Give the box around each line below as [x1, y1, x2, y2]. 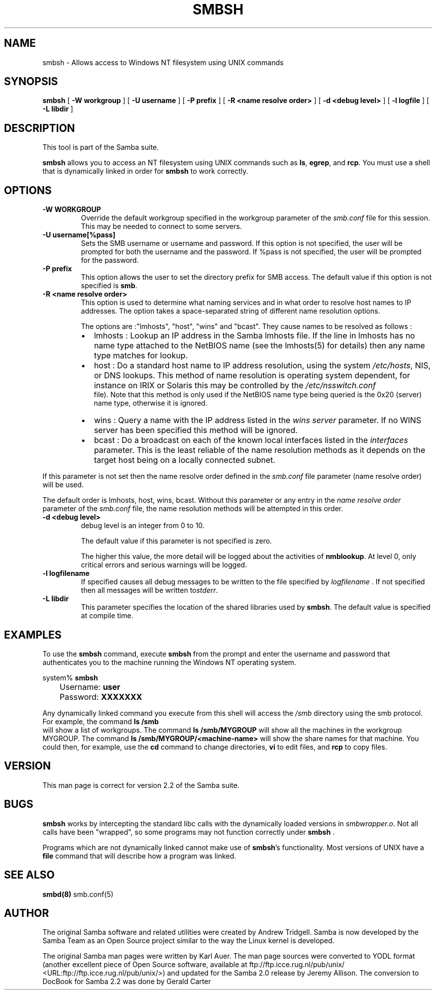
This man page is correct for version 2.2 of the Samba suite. [42, 780, 239, 789]
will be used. [42, 480, 84, 489]
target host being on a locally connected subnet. [94, 455, 276, 465]
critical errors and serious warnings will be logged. [81, 560, 247, 569]
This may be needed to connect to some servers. [81, 222, 242, 231]
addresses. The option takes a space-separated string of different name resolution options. [81, 307, 380, 316]
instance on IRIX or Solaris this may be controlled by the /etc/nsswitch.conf [94, 380, 376, 391]
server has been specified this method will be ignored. [94, 425, 298, 436]
